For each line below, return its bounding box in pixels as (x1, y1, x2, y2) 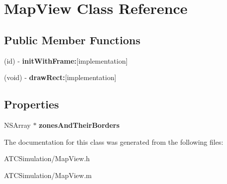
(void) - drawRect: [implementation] (4, 72, 116, 83)
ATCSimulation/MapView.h (4, 153, 90, 164)
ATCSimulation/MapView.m (4, 170, 92, 180)
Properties (4, 96, 59, 112)
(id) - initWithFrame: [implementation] (4, 55, 128, 66)
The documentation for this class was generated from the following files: (4, 136, 224, 147)
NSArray (4, 119, 31, 130)
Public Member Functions (4, 32, 140, 47)
